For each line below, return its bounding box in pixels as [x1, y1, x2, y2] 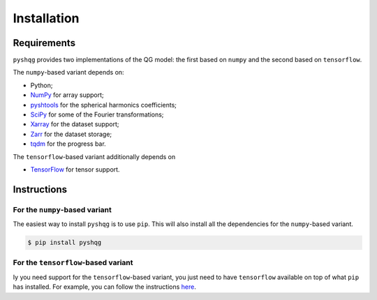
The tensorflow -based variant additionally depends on [13, 152, 176, 160]
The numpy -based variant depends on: [13, 68, 125, 77]
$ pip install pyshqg [27, 239, 102, 247]
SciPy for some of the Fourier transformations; [30, 110, 164, 119]
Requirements [13, 37, 76, 49]
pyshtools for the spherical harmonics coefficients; [30, 100, 177, 109]
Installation [13, 10, 80, 26]
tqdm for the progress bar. [30, 140, 106, 148]
